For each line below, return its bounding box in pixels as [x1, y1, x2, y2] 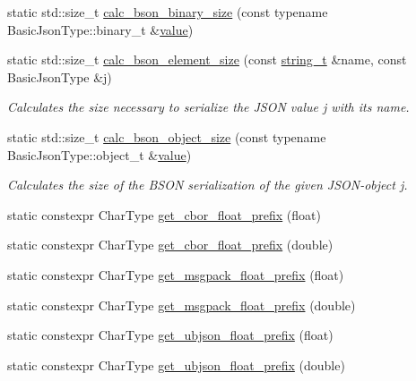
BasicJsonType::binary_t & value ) [7, 20, 194, 38]
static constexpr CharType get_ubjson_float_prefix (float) [7, 326, 334, 344]
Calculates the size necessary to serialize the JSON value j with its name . [7, 97, 410, 116]
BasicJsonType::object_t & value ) [7, 145, 192, 164]
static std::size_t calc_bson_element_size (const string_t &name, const [7, 50, 407, 69]
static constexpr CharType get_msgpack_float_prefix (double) [7, 295, 356, 314]
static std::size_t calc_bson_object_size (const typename [7, 127, 326, 146]
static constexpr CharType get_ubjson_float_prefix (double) [7, 355, 345, 374]
